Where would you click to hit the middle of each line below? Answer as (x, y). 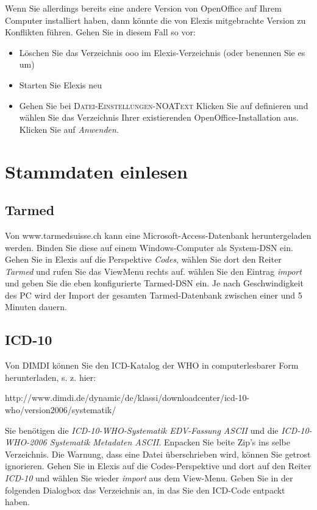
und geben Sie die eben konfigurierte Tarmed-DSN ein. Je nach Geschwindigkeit (154, 283)
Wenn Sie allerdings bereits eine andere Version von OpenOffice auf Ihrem (143, 8)
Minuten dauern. (36, 307)
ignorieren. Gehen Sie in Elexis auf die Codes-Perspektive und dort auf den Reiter (158, 466)
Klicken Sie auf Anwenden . (69, 129)
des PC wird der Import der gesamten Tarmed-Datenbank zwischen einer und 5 (154, 295)
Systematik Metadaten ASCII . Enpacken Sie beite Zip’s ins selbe (170, 442)
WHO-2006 (26, 442)
